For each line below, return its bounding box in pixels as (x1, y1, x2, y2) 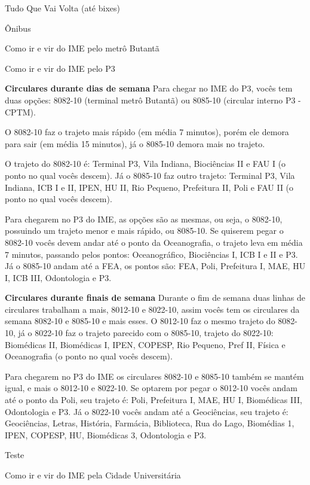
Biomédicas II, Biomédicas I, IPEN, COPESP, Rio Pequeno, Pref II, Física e (5, 338, 286, 350)
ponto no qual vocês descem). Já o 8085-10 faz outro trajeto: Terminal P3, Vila (5, 169, 295, 181)
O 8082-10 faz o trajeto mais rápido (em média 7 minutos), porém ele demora (5, 126, 289, 138)
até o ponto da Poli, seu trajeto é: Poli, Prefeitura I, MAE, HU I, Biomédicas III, (5, 394, 302, 406)
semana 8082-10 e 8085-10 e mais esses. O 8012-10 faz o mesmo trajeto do (5, 315, 275, 327)
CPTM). (5, 105, 36, 118)
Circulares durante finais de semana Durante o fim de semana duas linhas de (5, 291, 305, 304)
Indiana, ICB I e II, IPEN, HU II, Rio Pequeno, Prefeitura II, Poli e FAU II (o (5, 181, 294, 193)
